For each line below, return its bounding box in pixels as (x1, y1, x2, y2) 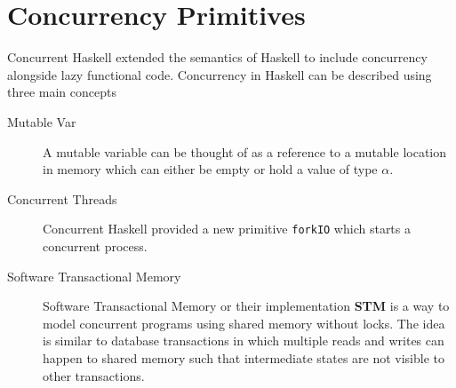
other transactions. (43, 366, 145, 384)
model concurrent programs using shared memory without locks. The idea (43, 313, 445, 332)
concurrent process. (43, 236, 148, 255)
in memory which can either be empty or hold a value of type (43, 160, 378, 178)
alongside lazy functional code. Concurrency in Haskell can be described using (7, 65, 432, 83)
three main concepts (7, 83, 116, 101)
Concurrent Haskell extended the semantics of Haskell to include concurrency (7, 48, 428, 67)
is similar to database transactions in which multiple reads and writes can (43, 331, 444, 350)
